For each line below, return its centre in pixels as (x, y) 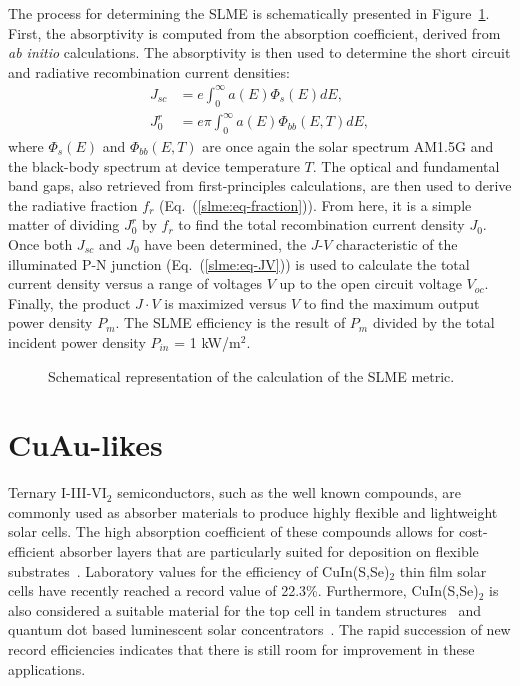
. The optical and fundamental (406, 165)
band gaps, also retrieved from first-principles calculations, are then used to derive (260, 185)
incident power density (77, 341)
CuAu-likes (85, 444)
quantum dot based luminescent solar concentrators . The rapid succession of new (259, 629)
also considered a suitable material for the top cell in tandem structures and (245, 609)
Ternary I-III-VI (57, 492)
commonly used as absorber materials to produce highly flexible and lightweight (253, 511)
